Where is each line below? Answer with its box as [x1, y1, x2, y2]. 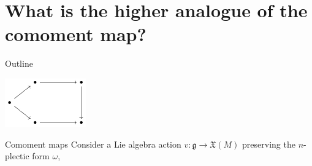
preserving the [242, 137, 295, 150]
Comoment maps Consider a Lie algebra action [5, 137, 181, 150]
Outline [5, 57, 33, 70]
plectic [5, 149, 29, 162]
